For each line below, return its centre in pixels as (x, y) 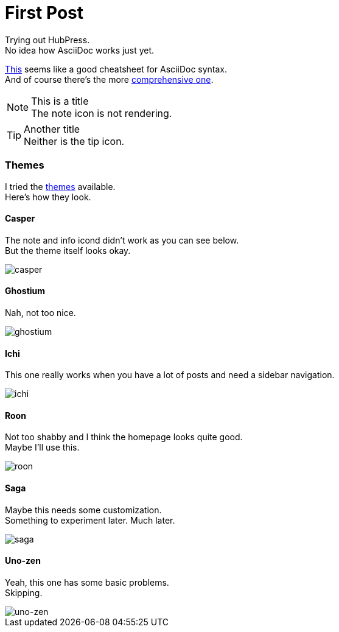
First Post (44, 13)
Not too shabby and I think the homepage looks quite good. (124, 437)
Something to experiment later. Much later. (90, 520)
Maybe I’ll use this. (42, 448)
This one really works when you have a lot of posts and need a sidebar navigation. (170, 375)
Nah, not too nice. (40, 312)
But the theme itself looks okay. (68, 250)
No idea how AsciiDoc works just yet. (80, 50)
